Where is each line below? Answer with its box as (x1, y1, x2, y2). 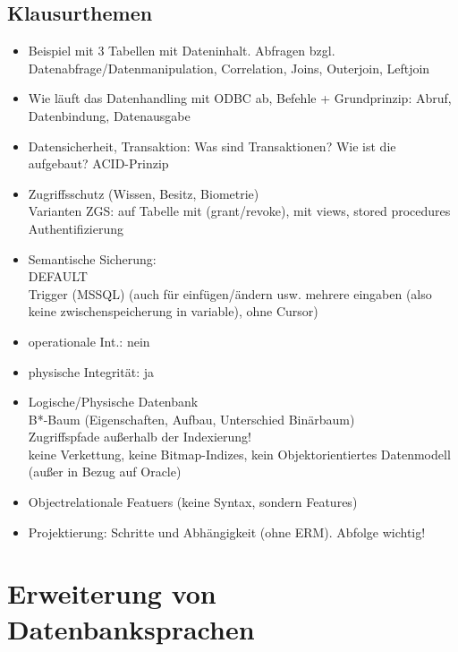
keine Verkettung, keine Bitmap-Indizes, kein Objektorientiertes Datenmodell (28, 444, 451, 463)
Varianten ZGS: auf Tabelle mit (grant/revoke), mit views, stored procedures (28, 202, 451, 220)
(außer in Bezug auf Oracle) (28, 462, 182, 481)
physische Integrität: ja (28, 362, 154, 381)
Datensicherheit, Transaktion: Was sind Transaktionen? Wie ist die (28, 136, 396, 155)
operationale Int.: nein (28, 331, 150, 350)
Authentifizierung (28, 219, 124, 237)
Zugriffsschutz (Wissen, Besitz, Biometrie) (28, 184, 259, 202)
